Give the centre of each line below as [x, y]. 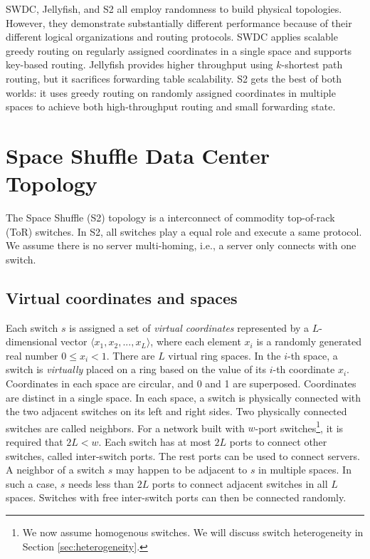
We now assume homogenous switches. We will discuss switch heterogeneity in [193, 532]
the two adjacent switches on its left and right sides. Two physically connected [176, 411]
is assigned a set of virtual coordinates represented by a [189, 327]
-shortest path [312, 64]
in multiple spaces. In [305, 470]
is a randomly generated [309, 341]
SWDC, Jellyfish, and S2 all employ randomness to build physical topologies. [174, 9]
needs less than [101, 483]
